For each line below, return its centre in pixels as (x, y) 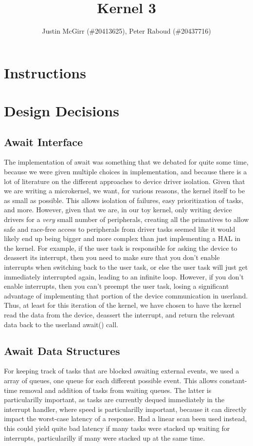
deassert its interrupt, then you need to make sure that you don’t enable (112, 257)
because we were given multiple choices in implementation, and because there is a (126, 172)
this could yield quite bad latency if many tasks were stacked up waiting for (117, 428)
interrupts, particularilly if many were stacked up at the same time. (105, 437)
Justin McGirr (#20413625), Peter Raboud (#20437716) (126, 31)
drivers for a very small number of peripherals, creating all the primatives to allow (126, 219)
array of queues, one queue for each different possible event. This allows (111, 380)
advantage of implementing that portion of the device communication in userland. (126, 295)
